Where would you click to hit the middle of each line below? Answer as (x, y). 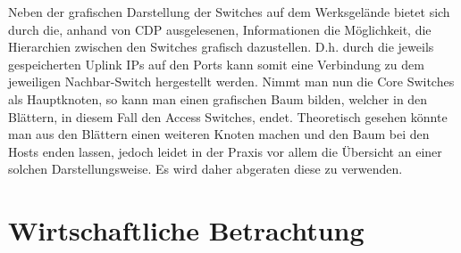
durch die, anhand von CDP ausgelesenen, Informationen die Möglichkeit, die (220, 29)
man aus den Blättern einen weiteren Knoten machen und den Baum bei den (219, 134)
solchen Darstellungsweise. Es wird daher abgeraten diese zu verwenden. (205, 169)
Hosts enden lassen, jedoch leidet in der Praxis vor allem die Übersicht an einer (225, 151)
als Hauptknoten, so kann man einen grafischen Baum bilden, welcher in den (218, 98)
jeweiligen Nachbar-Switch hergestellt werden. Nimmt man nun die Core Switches (231, 82)
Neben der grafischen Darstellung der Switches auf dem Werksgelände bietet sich (229, 12)
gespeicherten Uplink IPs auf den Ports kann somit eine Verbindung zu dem (216, 64)
